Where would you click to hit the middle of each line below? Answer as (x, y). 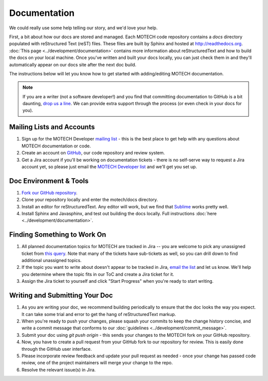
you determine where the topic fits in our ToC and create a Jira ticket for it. (98, 274)
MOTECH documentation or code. (56, 146)
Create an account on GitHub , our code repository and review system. (93, 153)
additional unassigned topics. (52, 260)
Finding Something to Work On (58, 235)
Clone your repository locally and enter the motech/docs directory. (90, 200)
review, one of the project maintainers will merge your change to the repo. (97, 363)
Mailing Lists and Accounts (52, 127)
